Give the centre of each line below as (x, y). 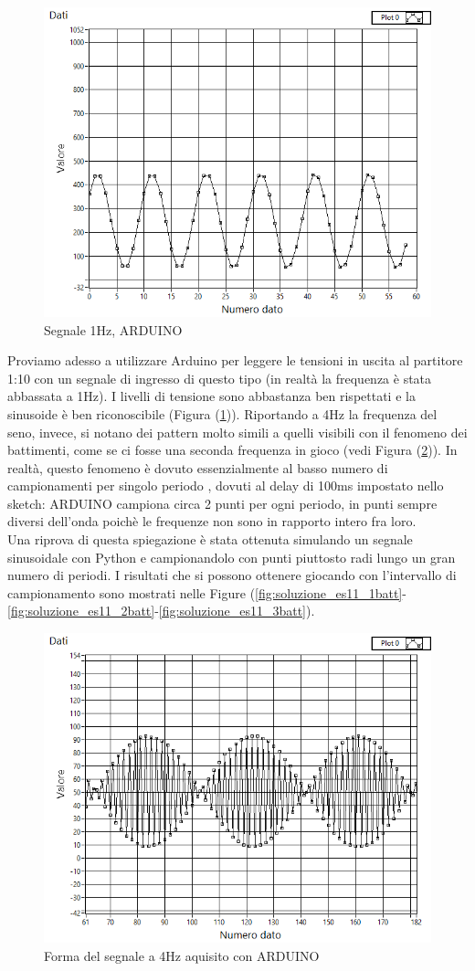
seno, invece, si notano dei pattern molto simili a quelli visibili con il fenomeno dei (237, 432)
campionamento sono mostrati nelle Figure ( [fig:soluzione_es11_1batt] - (207, 592)
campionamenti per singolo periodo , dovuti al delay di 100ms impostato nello (226, 485)
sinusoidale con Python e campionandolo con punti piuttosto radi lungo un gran (232, 557)
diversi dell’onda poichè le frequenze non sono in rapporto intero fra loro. (212, 521)
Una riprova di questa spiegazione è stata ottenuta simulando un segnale (210, 539)
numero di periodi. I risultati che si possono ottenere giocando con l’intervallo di (232, 575)
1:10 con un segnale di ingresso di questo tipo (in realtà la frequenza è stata (220, 378)
